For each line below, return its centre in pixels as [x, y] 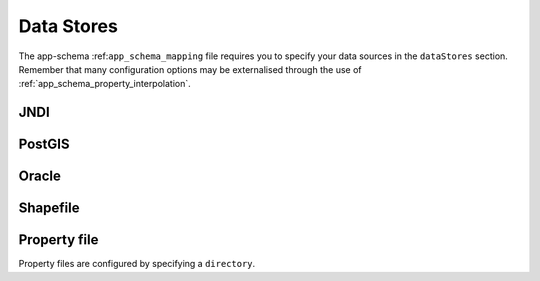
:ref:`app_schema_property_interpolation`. [105, 84]
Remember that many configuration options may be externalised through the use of [190, 69]
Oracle [40, 176]
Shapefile [49, 208]
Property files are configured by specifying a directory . [137, 264]
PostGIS [44, 144]
